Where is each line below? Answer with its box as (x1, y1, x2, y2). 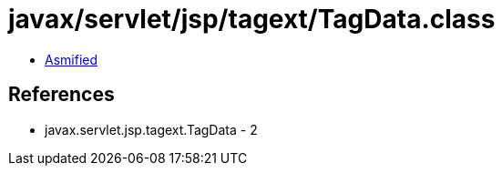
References (8, 83, 115, 107)
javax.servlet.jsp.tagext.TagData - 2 (45, 121, 258, 137)
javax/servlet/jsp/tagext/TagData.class (8, 4, 496, 35)
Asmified (45, 51, 98, 67)
